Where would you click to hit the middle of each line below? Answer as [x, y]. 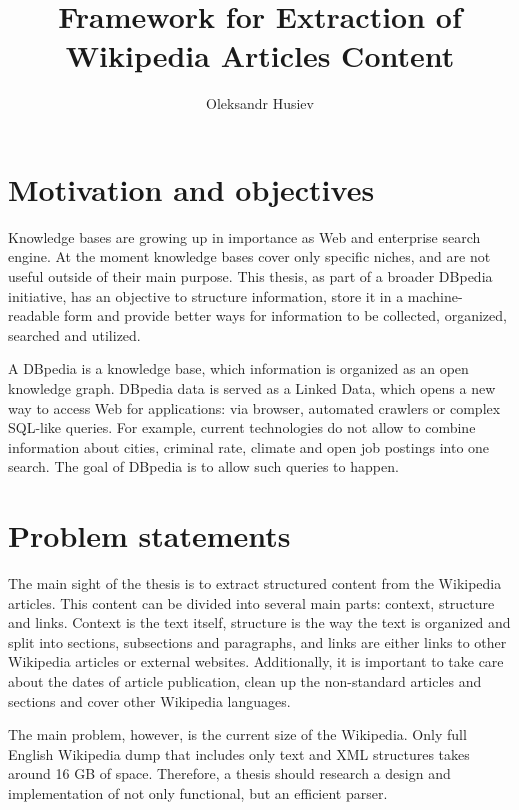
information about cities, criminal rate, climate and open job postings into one [249, 446]
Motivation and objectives [191, 188]
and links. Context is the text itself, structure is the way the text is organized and [259, 622]
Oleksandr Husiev [260, 103]
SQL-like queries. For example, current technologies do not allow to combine [242, 427]
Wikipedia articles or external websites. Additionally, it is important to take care [256, 661]
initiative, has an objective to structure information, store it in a [206, 295]
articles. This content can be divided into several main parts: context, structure [251, 602]
